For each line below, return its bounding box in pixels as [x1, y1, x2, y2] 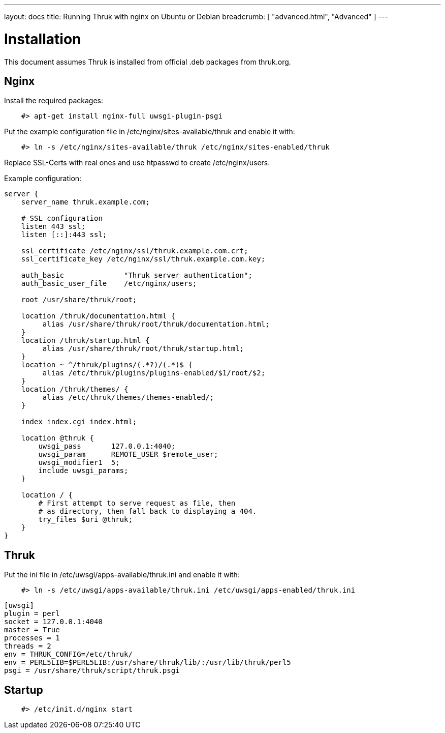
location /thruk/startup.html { [21, 336, 150, 345]
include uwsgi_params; [38, 466, 129, 475]
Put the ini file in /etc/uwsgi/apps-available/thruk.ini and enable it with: [4, 570, 240, 579]
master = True [4, 626, 60, 634]
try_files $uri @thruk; [38, 515, 133, 524]
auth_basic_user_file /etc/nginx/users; [21, 279, 197, 288]
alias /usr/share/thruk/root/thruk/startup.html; [42, 344, 244, 353]
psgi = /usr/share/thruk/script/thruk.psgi [4, 666, 180, 675]
